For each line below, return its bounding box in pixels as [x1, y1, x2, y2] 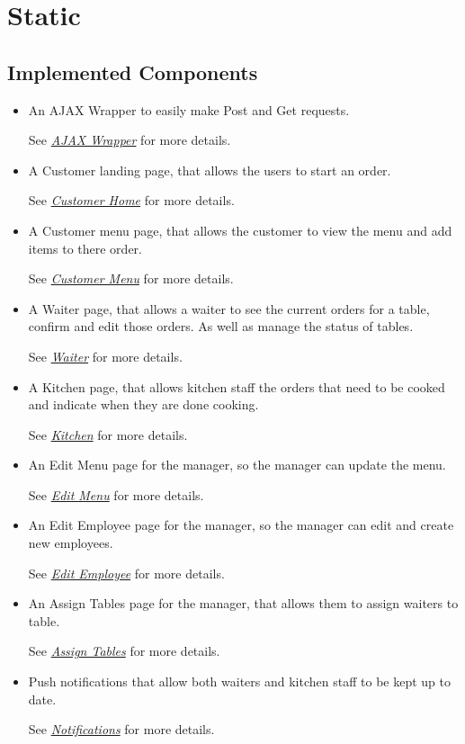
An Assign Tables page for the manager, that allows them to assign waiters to [28, 594, 459, 613]
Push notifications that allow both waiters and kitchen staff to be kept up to [28, 672, 451, 691]
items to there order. [28, 238, 142, 257]
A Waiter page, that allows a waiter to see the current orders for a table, [28, 299, 430, 318]
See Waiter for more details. [28, 346, 183, 365]
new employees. [28, 533, 113, 552]
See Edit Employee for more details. [28, 563, 225, 582]
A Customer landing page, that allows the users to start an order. [28, 160, 391, 179]
